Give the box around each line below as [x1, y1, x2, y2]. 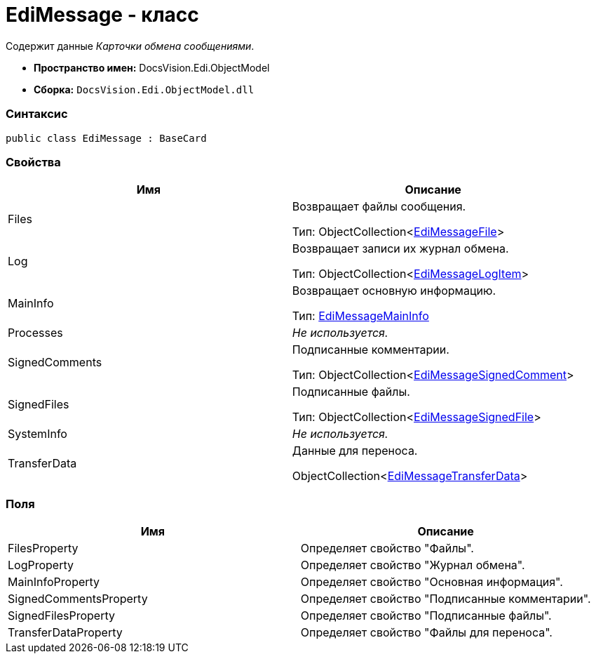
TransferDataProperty [8, 625, 123, 639]
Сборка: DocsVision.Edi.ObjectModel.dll [34, 83, 255, 95]
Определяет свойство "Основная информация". [300, 575, 563, 589]
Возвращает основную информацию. [292, 284, 496, 298]
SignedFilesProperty [8, 608, 116, 623]
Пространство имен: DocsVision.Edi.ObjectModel [34, 61, 270, 74]
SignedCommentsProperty [8, 592, 148, 606]
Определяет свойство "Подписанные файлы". [300, 608, 552, 623]
